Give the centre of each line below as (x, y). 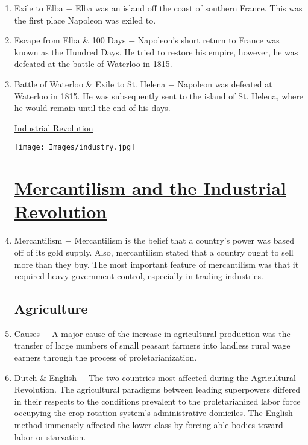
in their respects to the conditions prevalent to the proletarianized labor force (157, 401)
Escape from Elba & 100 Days (70, 40)
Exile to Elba (39, 8)
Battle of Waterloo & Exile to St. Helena (90, 84)
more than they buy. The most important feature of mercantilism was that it (156, 264)
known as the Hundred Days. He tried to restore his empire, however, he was (156, 52)
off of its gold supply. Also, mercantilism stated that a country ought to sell (154, 252)
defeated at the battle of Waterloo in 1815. (93, 64)
